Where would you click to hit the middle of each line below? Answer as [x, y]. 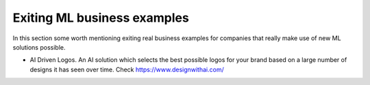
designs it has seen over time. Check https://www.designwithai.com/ [127, 69]
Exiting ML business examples [101, 18]
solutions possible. [39, 47]
